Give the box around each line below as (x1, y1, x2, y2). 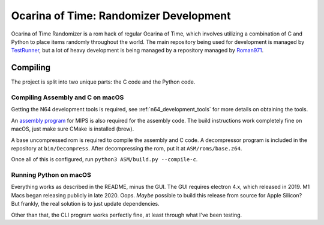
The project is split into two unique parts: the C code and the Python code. (11, 78, 196, 85)
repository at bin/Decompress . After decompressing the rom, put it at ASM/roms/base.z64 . (11, 144, 242, 152)
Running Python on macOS (11, 171, 91, 179)
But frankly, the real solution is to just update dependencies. (11, 200, 160, 208)
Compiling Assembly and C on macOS (11, 93, 124, 102)
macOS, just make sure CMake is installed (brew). (11, 125, 134, 132)
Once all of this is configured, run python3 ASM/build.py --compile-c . (11, 156, 198, 163)
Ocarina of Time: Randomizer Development (11, 9, 231, 22)
